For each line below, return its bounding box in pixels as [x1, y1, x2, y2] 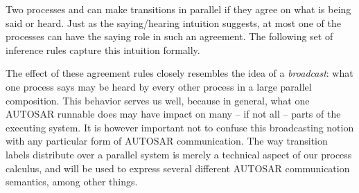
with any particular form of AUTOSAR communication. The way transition [6, 134, 328, 148]
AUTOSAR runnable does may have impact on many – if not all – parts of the [6, 107, 341, 121]
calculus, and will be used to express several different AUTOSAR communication [6, 160, 350, 175]
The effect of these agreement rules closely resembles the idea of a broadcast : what [6, 66, 353, 80]
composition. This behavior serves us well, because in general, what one [6, 93, 310, 107]
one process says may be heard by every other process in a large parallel [6, 79, 312, 93]
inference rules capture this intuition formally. [6, 42, 200, 57]
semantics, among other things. [6, 174, 138, 189]
